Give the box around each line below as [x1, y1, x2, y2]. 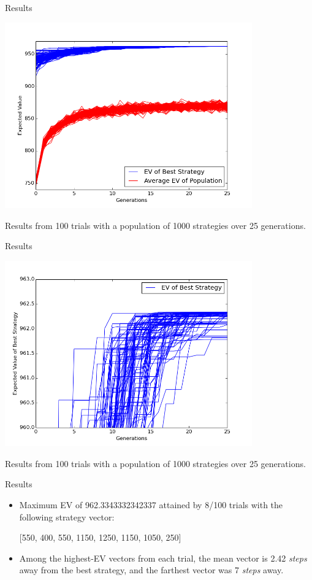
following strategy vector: [19, 510, 115, 523]
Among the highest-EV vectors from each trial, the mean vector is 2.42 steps [19, 551, 307, 564]
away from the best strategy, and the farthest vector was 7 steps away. [19, 563, 284, 576]
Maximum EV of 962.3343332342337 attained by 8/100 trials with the [19, 498, 283, 511]
